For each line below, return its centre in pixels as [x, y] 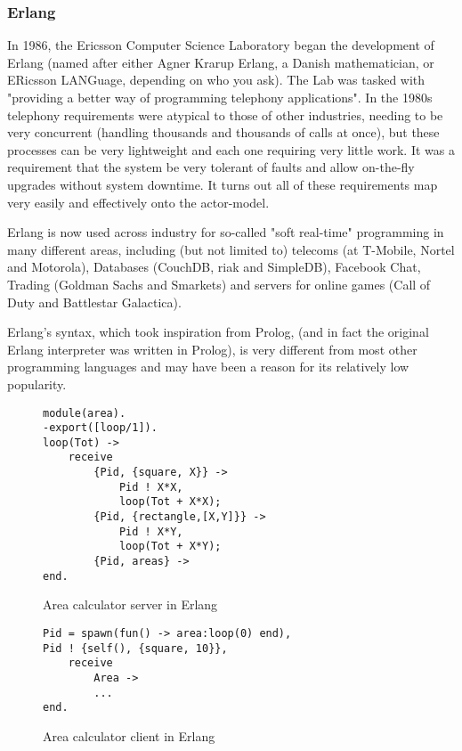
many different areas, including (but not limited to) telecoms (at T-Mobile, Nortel [231, 249]
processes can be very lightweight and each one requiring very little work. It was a [231, 149]
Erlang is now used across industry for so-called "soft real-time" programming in [226, 232]
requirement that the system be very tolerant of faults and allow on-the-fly [211, 167]
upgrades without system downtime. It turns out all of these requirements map [223, 184]
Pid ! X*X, [151, 487]
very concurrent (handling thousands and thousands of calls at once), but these [223, 132]
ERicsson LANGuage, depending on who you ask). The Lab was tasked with [216, 80]
